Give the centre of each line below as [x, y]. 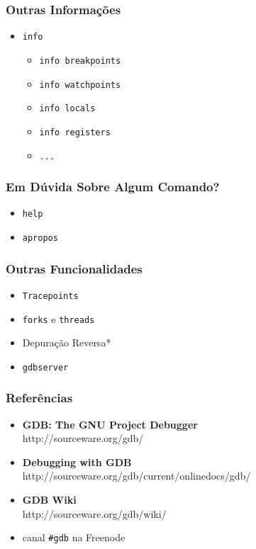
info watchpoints [80, 85]
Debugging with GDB [77, 462]
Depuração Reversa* [67, 343]
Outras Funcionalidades [74, 268]
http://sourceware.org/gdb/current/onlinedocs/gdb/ [137, 476]
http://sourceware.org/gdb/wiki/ [94, 513]
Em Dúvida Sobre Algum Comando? [113, 187]
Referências [39, 398]
